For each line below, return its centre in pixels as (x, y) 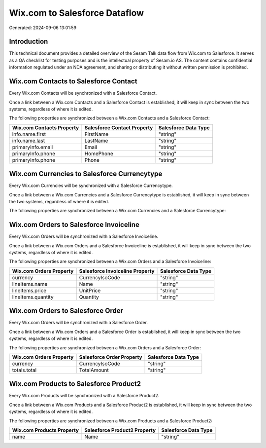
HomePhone (99, 153)
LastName (96, 141)
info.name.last (29, 141)
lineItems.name (30, 284)
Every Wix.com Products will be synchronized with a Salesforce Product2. (84, 396)
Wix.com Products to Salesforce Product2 (75, 384)
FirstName (97, 134)
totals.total (24, 370)
